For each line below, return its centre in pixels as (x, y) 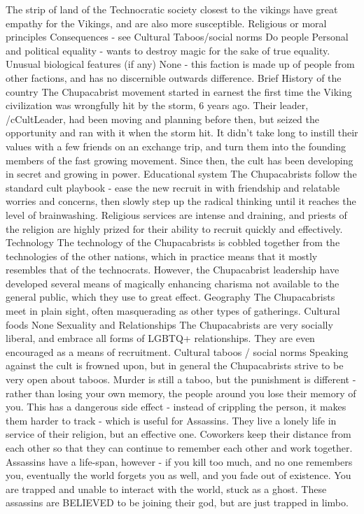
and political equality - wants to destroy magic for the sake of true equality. (168, 50)
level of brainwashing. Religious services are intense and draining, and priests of (176, 214)
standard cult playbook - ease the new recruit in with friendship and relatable (173, 187)
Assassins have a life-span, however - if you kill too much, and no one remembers (179, 461)
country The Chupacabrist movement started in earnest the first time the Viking (179, 91)
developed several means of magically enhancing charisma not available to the (173, 283)
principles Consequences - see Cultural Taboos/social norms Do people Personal (177, 37)
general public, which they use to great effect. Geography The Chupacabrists (170, 297)
